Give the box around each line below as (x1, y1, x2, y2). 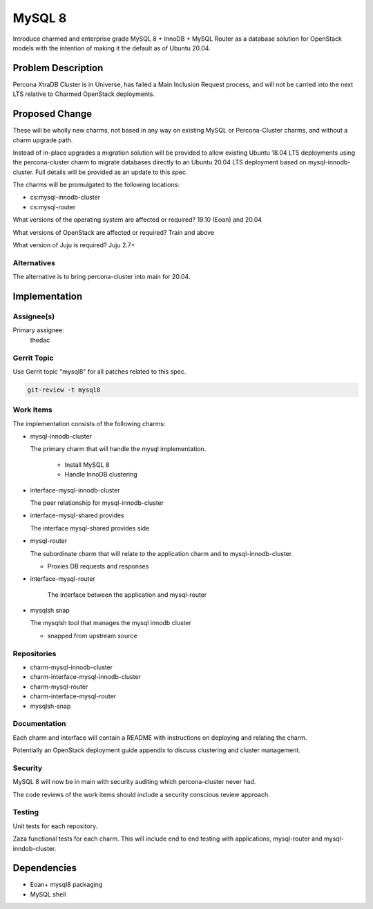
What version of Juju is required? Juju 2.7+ (12, 241, 135, 249)
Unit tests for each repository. (12, 822, 98, 830)
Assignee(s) (12, 312, 55, 321)
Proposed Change (12, 108, 93, 120)
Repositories (12, 649, 57, 658)
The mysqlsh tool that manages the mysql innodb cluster (30, 619, 191, 627)
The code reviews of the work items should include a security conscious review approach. (12, 790, 271, 798)
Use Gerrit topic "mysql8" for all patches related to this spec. (12, 367, 186, 376)
